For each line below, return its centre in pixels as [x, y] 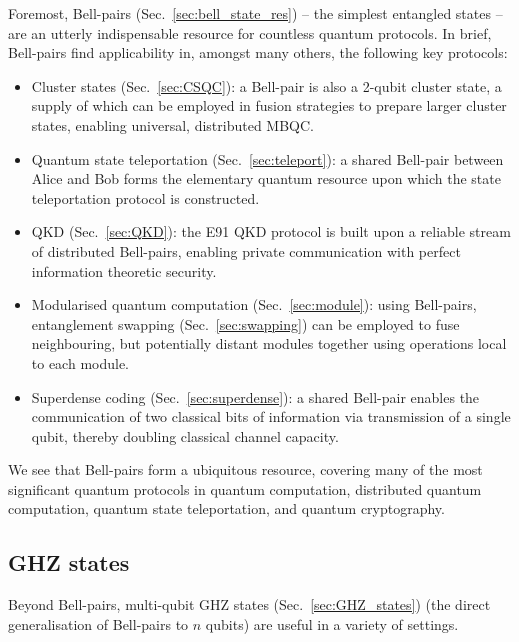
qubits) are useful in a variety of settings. [332, 623]
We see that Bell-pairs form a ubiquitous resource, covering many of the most [245, 469]
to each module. [80, 362]
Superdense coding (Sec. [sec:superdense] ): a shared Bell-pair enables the [255, 396]
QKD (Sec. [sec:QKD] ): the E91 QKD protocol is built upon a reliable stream [271, 231]
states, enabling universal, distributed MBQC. [172, 124]
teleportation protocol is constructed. [145, 197]
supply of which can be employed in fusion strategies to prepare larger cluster [269, 105]
